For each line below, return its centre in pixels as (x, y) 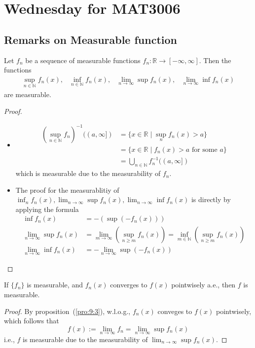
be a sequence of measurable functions (83, 60)
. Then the (215, 60)
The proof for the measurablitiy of (67, 190)
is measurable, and (55, 285)
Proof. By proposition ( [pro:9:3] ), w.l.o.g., (67, 311)
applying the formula (47, 209)
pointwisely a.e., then (203, 285)
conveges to (175, 311)
